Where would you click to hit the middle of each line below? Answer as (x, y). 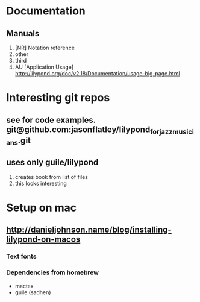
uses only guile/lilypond (52, 162)
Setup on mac (42, 208)
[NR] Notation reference (45, 48)
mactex (24, 286)
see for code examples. (51, 120)
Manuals (23, 33)
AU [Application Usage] (44, 67)
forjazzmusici (172, 132)
